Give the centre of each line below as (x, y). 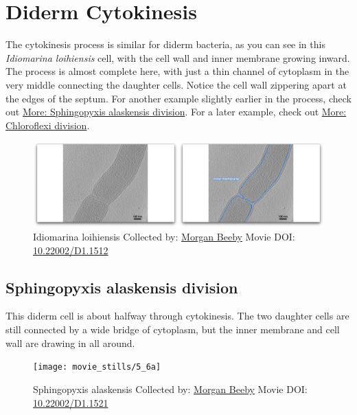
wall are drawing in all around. (70, 343)
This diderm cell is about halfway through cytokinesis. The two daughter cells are (177, 316)
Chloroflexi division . (48, 125)
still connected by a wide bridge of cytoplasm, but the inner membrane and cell (173, 329)
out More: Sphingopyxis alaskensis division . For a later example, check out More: (176, 112)
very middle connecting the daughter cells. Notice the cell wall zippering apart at (176, 84)
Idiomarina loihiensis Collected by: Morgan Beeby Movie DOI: (164, 237)
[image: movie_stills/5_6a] (97, 367)
